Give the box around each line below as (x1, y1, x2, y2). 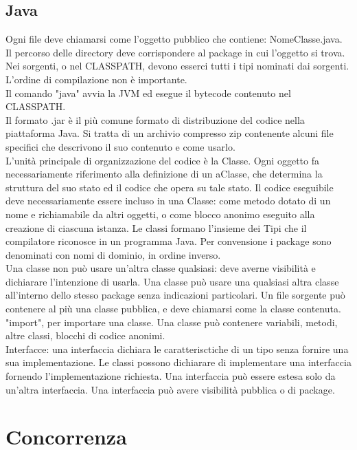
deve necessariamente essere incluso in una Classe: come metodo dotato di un (5, 193, 331, 208)
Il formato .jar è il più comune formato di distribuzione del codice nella (5, 112, 305, 127)
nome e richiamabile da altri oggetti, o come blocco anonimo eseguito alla (5, 206, 315, 221)
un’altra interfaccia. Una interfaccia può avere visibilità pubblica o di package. (5, 382, 335, 396)
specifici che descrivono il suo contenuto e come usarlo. (5, 139, 235, 153)
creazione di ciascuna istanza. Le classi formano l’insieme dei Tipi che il (5, 220, 307, 235)
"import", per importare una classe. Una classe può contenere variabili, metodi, (5, 314, 338, 329)
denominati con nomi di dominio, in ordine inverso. (5, 247, 221, 261)
